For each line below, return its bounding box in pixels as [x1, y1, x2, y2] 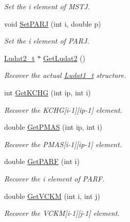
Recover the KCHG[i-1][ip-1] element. [4, 104, 122, 115]
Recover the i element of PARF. [4, 173, 105, 184]
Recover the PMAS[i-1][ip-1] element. [4, 138, 122, 149]
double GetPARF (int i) [4, 156, 80, 167]
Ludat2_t [4, 52, 35, 63]
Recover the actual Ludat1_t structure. [4, 70, 126, 80]
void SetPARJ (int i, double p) [4, 18, 101, 29]
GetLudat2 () [43, 52, 86, 63]
